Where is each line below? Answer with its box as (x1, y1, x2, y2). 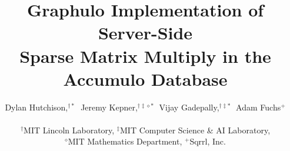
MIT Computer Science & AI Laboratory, (120, 123, 271, 136)
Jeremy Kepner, (81, 100, 138, 113)
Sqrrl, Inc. (189, 135, 226, 147)
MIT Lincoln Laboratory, (24, 123, 115, 136)
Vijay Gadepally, (159, 100, 219, 113)
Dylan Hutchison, (5, 100, 68, 113)
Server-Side (98, 21, 193, 45)
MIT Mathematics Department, (68, 135, 182, 147)
